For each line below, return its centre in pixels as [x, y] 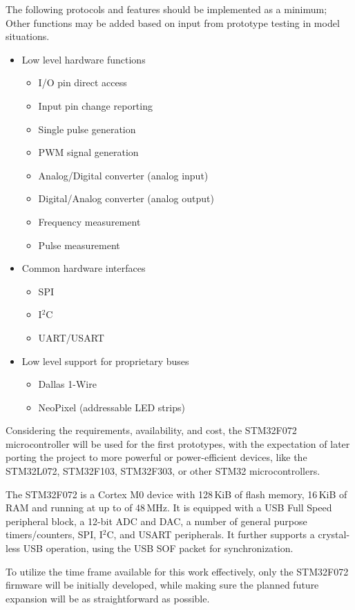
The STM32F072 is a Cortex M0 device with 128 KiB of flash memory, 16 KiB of [176, 494]
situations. [28, 36]
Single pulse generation [87, 129]
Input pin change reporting [95, 105]
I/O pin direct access [83, 82]
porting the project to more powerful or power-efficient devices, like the [156, 457]
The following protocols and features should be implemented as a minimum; [166, 9]
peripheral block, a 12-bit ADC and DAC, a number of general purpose [156, 521]
